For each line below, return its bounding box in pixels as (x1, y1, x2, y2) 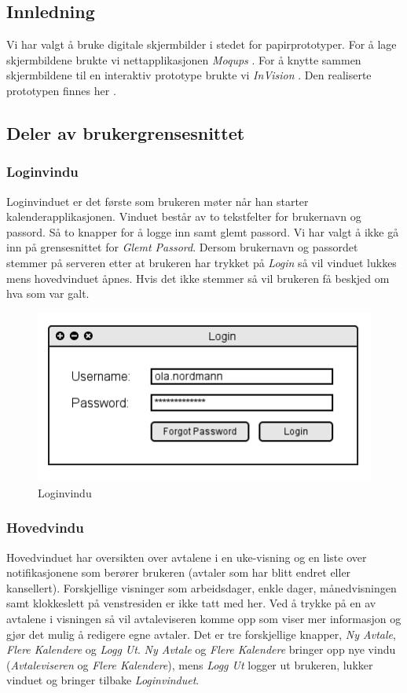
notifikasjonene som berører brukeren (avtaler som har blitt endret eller (6, 564, 351, 581)
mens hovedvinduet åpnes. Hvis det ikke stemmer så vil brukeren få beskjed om (6, 269, 390, 286)
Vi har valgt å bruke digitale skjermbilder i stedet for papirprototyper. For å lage (6, 36, 397, 53)
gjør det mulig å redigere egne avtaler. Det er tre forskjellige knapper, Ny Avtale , (6, 625, 396, 642)
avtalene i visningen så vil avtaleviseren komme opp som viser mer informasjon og (6, 610, 401, 626)
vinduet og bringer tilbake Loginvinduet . (6, 672, 200, 688)
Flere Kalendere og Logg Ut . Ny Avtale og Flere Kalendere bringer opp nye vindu (6, 641, 396, 658)
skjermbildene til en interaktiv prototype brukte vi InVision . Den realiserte (6, 67, 372, 83)
